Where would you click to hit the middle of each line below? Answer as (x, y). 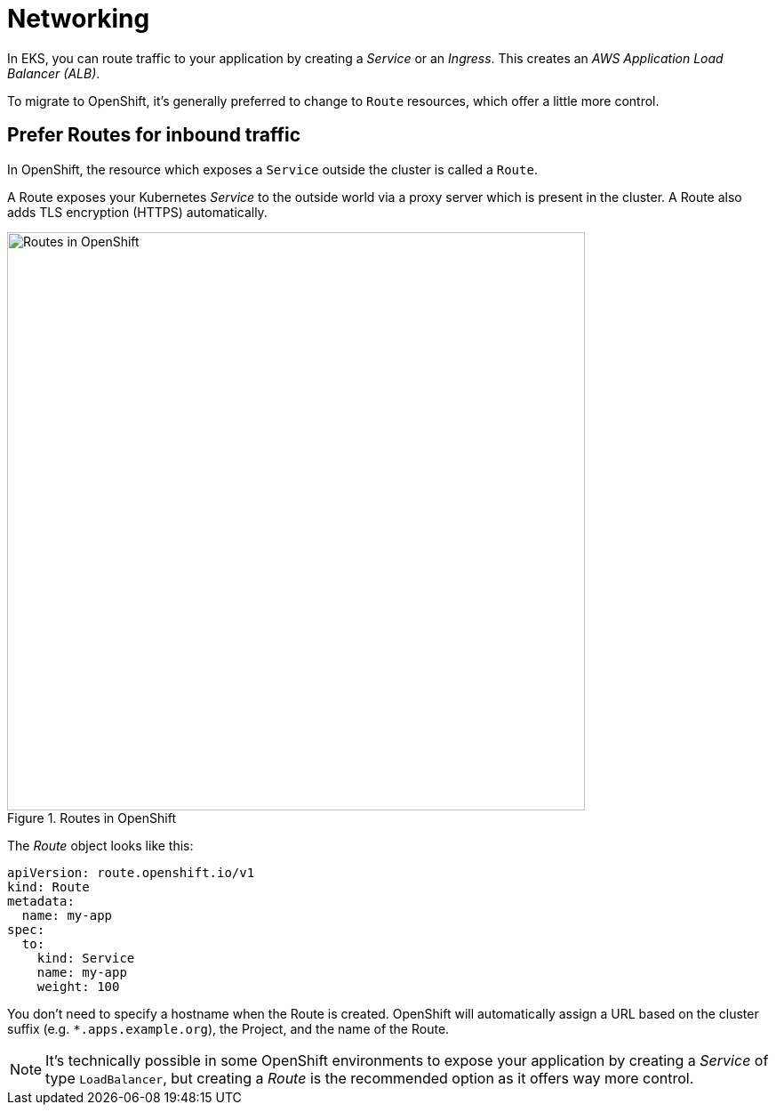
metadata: (41, 901)
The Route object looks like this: (100, 845)
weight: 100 (78, 986)
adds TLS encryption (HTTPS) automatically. (137, 212)
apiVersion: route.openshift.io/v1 (131, 872)
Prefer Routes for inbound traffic (154, 135)
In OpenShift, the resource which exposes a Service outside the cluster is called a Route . (272, 169)
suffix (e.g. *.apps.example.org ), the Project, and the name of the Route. (228, 1028)
